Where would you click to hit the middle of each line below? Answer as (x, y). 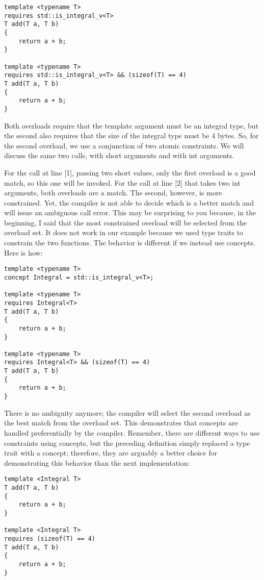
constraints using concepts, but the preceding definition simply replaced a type (127, 443)
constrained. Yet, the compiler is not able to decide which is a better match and (129, 202)
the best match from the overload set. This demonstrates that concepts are (121, 423)
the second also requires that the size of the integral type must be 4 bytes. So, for (131, 135)
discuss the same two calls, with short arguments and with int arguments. (119, 155)
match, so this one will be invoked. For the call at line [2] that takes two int (122, 182)
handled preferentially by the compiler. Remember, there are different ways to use (132, 432)
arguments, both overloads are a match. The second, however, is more (113, 193)
